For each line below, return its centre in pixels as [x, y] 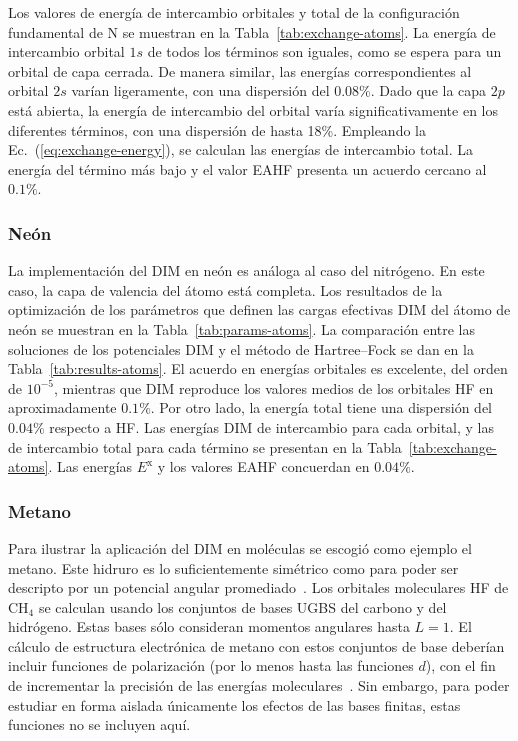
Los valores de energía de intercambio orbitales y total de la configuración [234, 12]
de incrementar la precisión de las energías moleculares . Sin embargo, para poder [259, 685]
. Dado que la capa [428, 90]
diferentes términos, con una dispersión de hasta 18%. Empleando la [217, 129]
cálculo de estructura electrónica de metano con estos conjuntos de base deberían [256, 645]
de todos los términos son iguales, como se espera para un [324, 51]
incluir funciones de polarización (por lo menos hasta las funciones [211, 665]
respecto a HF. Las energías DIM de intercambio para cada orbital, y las [272, 426]
